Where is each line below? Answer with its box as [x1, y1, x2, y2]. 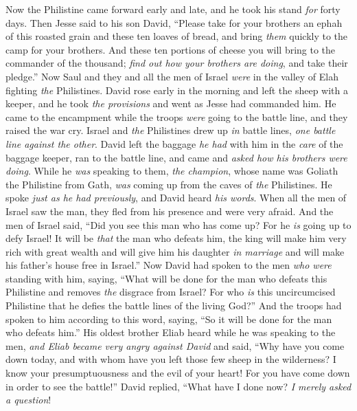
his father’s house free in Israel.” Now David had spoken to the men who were [5, 258, 332, 272]
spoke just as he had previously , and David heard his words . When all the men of [5, 190, 347, 205]
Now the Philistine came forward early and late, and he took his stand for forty [5, 2, 341, 16]
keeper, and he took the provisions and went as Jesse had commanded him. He [5, 96, 336, 111]
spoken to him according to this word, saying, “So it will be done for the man [5, 311, 332, 326]
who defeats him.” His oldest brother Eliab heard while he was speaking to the [5, 325, 336, 340]
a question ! [5, 392, 51, 407]
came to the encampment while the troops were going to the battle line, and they [5, 109, 348, 124]
